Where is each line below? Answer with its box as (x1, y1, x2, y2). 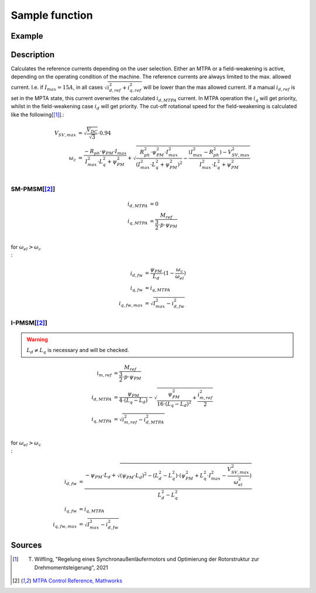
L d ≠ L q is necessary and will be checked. (26, 347, 129, 355)
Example (11, 31, 43, 41)
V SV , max (54, 129, 76, 137)
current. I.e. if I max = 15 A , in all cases (11, 84, 104, 92)
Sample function (11, 9, 93, 22)
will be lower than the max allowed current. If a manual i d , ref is (143, 84, 296, 92)
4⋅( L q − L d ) (119, 397, 148, 405)
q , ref (129, 88, 142, 94)
